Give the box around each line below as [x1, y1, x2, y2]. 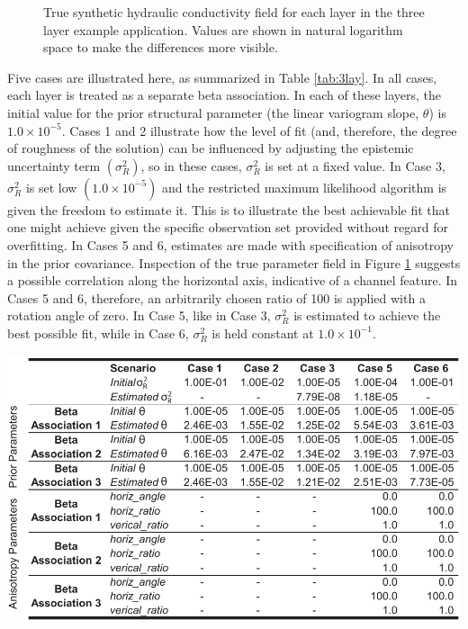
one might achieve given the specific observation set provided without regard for [7, 218, 449, 237]
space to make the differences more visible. [43, 38, 278, 57]
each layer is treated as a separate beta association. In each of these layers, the [7, 85, 442, 104]
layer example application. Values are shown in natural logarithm [43, 20, 403, 39]
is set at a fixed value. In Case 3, [265, 156, 445, 175]
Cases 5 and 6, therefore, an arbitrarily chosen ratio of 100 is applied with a [7, 288, 426, 307]
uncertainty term [7, 156, 101, 175]
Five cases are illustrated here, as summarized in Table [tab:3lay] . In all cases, [7, 67, 437, 86]
